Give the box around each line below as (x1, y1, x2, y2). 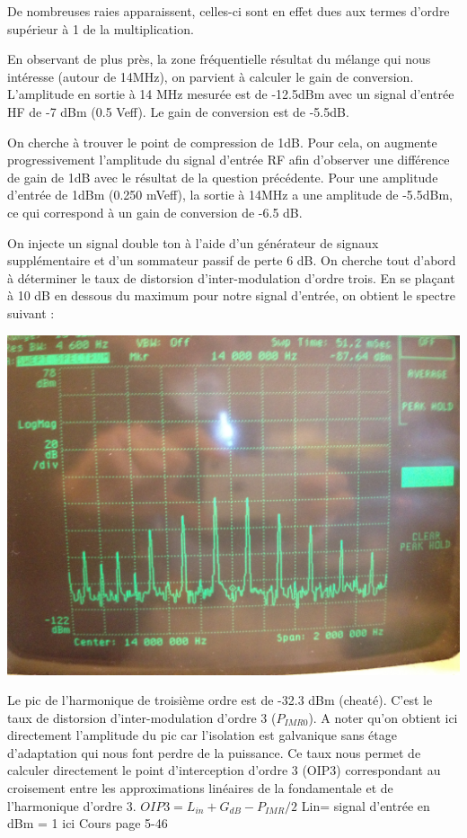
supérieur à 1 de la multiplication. (7, 19, 194, 38)
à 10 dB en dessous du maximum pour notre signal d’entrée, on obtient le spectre (7, 286, 455, 305)
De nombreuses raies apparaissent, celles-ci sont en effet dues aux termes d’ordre (7, 2, 450, 20)
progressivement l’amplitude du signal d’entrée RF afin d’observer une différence (7, 150, 450, 169)
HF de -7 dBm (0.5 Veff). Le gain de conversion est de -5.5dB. (7, 102, 349, 120)
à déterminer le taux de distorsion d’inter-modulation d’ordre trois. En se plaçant (7, 268, 455, 287)
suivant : (7, 303, 55, 322)
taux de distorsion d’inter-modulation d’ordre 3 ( (7, 708, 277, 727)
